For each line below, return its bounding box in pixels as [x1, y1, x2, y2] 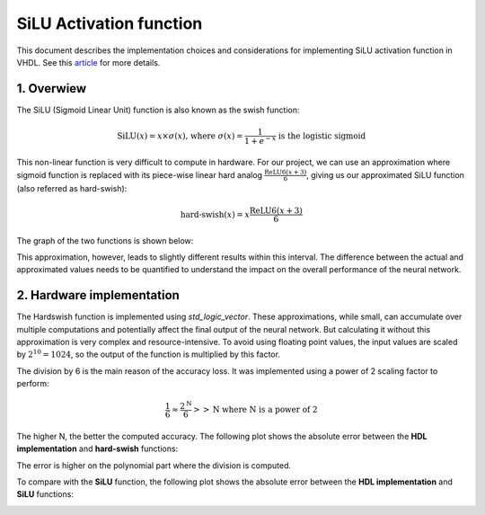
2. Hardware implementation [16, 288, 180, 303]
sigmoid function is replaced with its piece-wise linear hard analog [16, 169, 262, 180]
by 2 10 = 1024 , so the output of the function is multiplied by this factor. [16, 348, 280, 360]
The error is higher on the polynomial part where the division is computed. [16, 459, 292, 471]
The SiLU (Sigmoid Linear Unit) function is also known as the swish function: [16, 104, 300, 115]
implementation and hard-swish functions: [16, 443, 179, 454]
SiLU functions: [16, 489, 74, 500]
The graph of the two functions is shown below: [16, 235, 194, 246]
